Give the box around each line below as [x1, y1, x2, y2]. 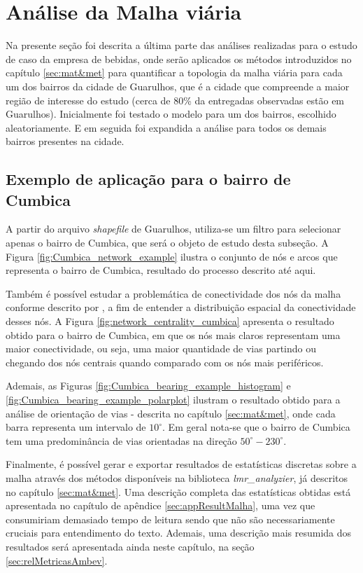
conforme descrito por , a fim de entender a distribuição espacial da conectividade [6, 300, 356, 315]
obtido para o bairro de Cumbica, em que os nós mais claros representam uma [6, 327, 341, 342]
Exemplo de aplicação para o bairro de [6, 168, 291, 190]
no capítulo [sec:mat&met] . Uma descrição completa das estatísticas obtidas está [6, 484, 351, 499]
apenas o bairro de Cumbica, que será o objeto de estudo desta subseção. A [6, 235, 329, 250]
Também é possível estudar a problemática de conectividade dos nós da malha [6, 286, 341, 301]
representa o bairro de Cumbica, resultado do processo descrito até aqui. [6, 263, 316, 277]
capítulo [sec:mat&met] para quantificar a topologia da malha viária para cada [6, 65, 343, 80]
